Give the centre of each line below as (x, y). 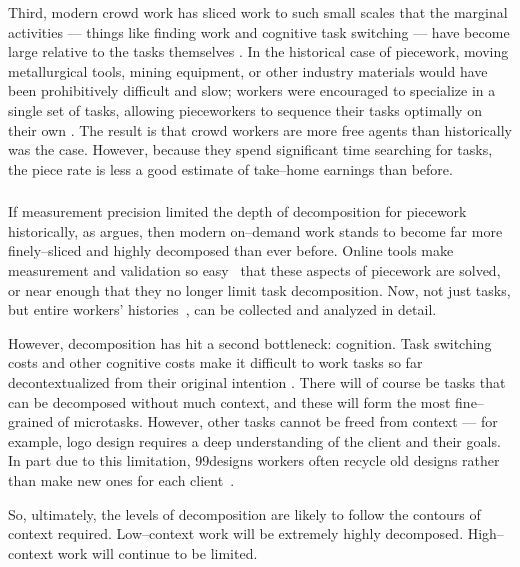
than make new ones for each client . (121, 479)
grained (31, 421)
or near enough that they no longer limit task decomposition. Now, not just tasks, (259, 289)
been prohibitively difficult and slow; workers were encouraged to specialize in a (252, 90)
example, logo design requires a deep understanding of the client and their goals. (254, 440)
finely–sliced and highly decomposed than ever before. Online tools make (231, 250)
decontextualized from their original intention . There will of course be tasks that (257, 382)
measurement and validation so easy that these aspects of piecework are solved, (254, 270)
